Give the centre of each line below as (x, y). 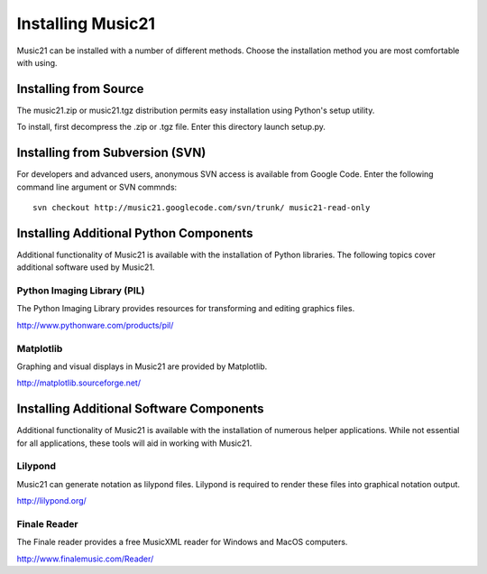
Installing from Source (80, 89)
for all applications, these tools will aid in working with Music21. (134, 443)
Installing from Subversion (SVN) (111, 153)
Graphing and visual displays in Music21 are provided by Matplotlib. (142, 366)
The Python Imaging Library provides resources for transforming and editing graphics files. (186, 309)
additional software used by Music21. (86, 267)
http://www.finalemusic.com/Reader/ (85, 559)
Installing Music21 (86, 23)
